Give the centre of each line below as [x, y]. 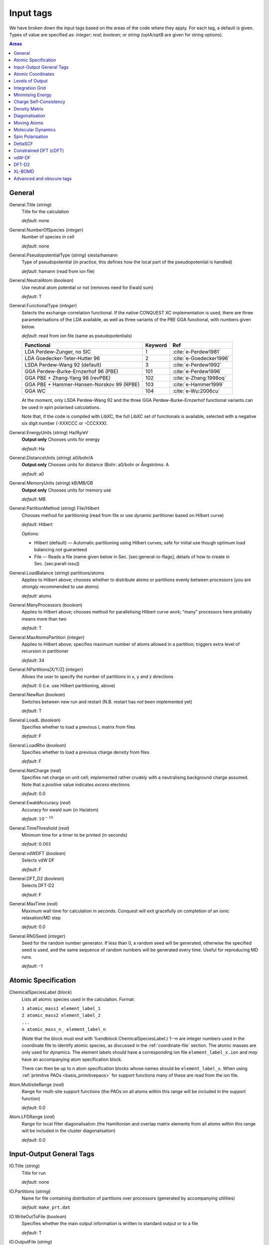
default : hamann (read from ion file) [58, 271]
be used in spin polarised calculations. [61, 407]
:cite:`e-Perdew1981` [197, 352]
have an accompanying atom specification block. [72, 1059]
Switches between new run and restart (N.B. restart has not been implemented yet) [107, 702]
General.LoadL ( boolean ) [35, 720]
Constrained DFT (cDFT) [39, 151]
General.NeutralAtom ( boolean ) [42, 280]
